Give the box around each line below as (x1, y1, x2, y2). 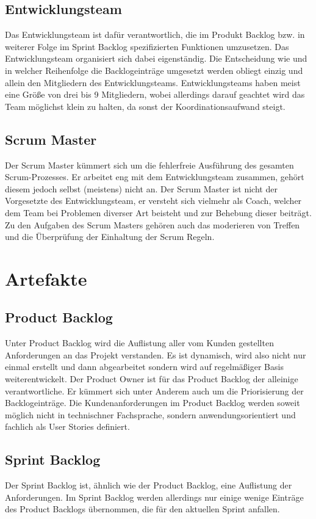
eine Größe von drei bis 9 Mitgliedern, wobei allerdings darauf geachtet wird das (5, 88, 305, 101)
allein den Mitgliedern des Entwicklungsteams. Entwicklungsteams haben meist (5, 76, 301, 89)
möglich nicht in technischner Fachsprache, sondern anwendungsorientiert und (5, 408, 296, 421)
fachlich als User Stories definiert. (5, 420, 130, 433)
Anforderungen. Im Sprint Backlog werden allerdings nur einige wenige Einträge (5, 490, 304, 503)
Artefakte (5, 266, 87, 291)
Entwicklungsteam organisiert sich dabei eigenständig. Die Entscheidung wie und (5, 52, 307, 65)
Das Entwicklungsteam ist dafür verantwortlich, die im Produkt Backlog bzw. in (5, 28, 305, 41)
